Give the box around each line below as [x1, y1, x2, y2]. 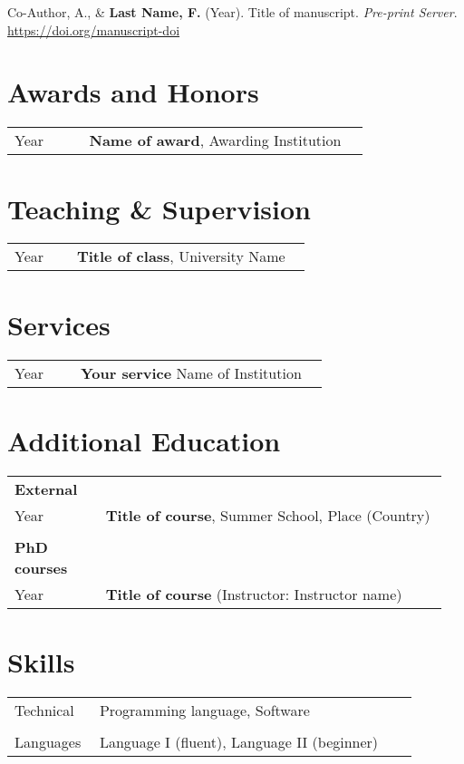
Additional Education [7, 421, 281, 459]
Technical [14, 699, 74, 720]
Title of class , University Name [76, 246, 285, 267]
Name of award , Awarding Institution [89, 130, 342, 151]
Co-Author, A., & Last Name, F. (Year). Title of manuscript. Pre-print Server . [7, 3, 458, 21]
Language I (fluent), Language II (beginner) [99, 730, 379, 752]
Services [7, 305, 111, 343]
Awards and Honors [7, 73, 259, 111]
